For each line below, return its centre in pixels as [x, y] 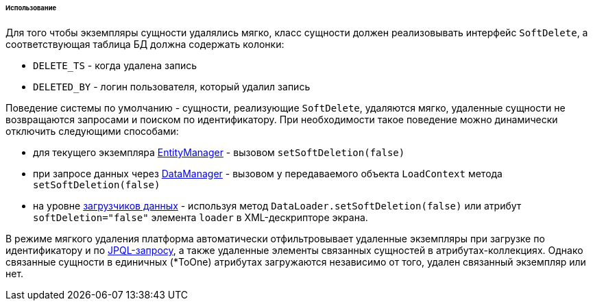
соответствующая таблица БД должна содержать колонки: [145, 44]
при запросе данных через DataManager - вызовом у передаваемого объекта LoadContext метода [268, 173]
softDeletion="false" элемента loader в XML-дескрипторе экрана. [201, 217]
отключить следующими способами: [92, 131]
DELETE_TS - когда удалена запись [115, 65]
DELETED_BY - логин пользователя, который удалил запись [172, 86]
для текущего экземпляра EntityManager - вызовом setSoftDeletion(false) [219, 152]
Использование [31, 8]
